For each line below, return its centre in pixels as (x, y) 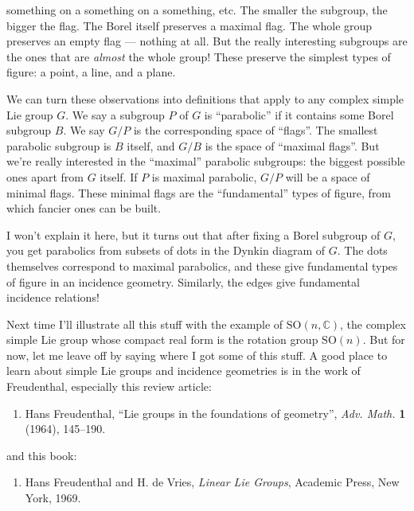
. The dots (362, 250)
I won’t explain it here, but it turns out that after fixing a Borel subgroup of (193, 234)
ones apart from (45, 176)
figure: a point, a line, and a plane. (91, 72)
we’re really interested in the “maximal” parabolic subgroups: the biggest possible (206, 161)
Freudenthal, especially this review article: (109, 386)
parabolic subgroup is (59, 145)
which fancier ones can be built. (84, 208)
